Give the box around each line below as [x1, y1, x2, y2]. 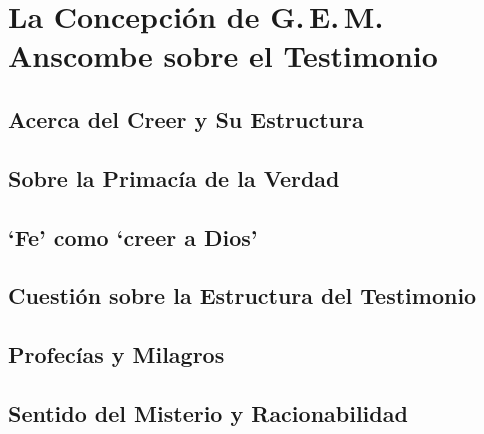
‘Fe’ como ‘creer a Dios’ [8, 221, 258, 252]
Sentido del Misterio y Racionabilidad [8, 397, 408, 428]
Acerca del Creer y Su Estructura [8, 103, 364, 134]
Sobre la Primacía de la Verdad [8, 162, 340, 193]
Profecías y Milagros [8, 339, 225, 370]
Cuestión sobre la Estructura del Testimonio [8, 280, 477, 311]
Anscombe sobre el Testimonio [8, 35, 438, 76]
